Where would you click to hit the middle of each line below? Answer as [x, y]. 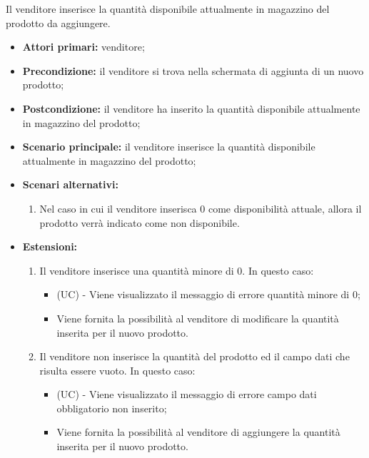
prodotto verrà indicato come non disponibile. [140, 222]
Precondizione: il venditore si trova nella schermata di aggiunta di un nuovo [193, 70]
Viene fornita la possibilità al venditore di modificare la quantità [198, 318]
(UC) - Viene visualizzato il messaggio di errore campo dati [187, 394]
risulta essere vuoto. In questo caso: [117, 370]
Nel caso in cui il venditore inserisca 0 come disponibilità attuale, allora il [201, 208]
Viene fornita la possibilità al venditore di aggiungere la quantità [198, 432]
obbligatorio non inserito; [112, 408]
